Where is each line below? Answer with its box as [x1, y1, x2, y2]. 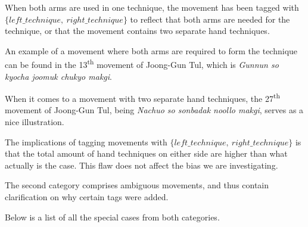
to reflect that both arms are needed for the [130, 13, 290, 25]
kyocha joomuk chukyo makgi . [5, 70, 112, 82]
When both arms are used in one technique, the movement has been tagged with [5, 1, 299, 13]
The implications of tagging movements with [5, 135, 167, 148]
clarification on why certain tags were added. [5, 191, 169, 203]
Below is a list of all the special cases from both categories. [5, 210, 220, 223]
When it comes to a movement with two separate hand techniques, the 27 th [5, 91, 280, 104]
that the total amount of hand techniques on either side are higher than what [5, 147, 288, 160]
